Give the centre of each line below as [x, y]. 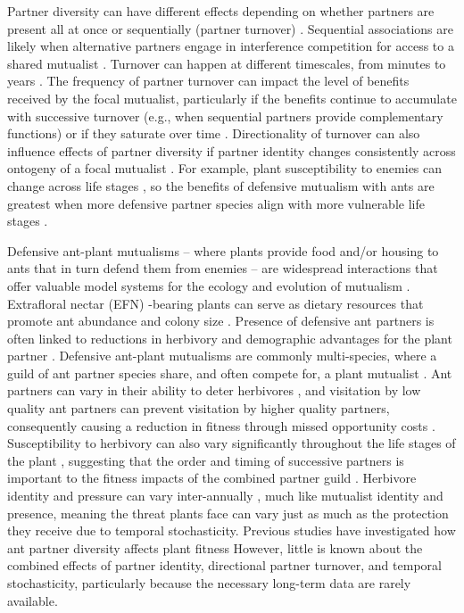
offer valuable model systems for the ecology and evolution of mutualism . [209, 285]
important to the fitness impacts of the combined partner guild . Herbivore [212, 478]
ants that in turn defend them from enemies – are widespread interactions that [223, 268]
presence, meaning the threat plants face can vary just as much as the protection [228, 513]
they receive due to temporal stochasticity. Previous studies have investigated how [232, 530]
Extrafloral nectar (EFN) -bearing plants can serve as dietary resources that [215, 303]
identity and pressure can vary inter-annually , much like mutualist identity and [225, 496]
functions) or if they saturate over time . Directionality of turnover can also [214, 133]
